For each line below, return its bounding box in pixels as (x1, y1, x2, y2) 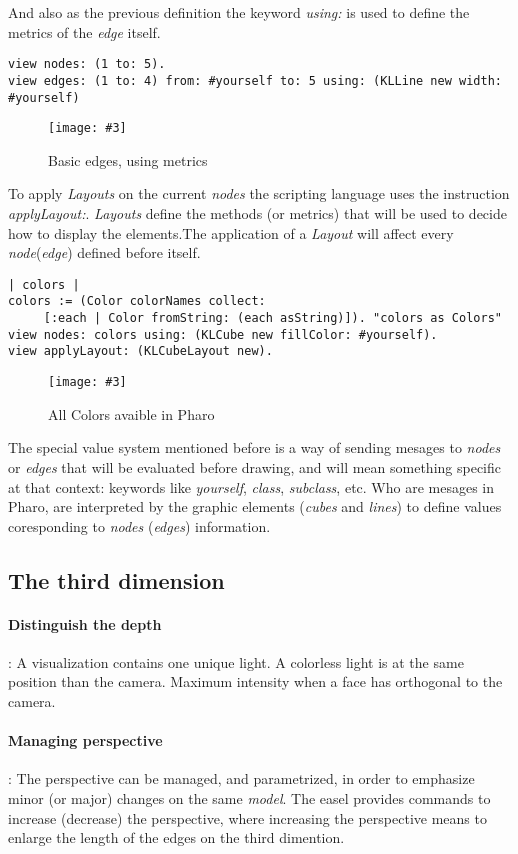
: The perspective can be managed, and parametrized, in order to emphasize (8, 768, 475, 789)
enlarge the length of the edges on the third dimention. (8, 827, 345, 848)
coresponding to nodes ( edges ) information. (8, 515, 271, 536)
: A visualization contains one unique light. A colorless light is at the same (8, 651, 464, 672)
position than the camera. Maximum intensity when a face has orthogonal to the (8, 671, 503, 692)
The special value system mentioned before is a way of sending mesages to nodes (8, 437, 501, 458)
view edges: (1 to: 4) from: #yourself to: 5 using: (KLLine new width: (8, 73, 502, 88)
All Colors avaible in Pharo (48, 403, 215, 424)
